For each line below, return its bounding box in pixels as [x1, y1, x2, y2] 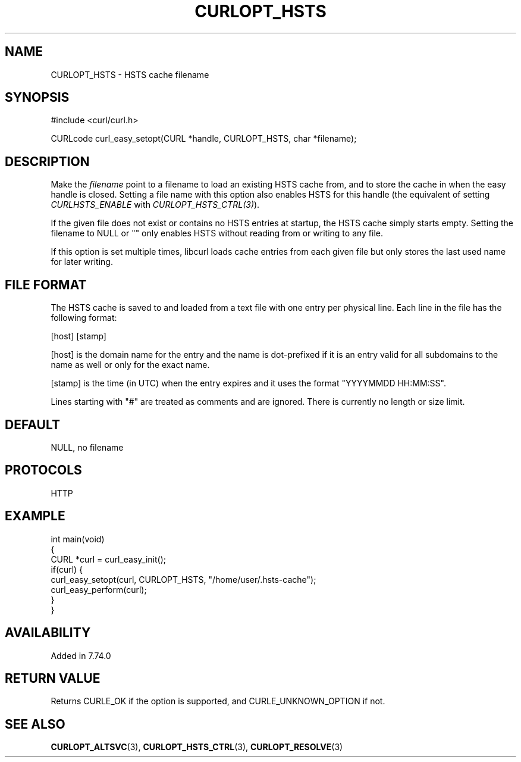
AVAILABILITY [5, 625, 91, 641]
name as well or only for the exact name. [51, 360, 210, 370]
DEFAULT [5, 417, 60, 432]
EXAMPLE [5, 508, 65, 524]
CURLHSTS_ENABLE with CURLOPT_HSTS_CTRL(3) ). [51, 199, 260, 210]
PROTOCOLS [5, 463, 82, 478]
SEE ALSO [5, 716, 65, 732]
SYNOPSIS [5, 90, 70, 105]
